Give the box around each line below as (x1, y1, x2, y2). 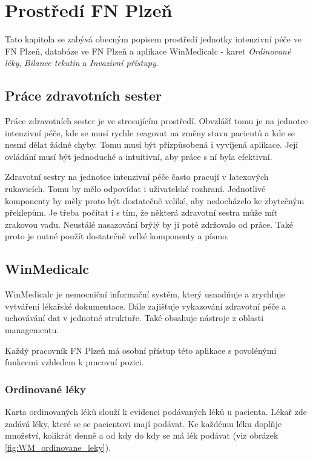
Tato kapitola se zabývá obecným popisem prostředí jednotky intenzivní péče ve (5, 33, 301, 45)
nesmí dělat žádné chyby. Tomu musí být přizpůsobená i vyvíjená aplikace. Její (5, 138, 298, 151)
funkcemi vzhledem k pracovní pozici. (5, 356, 144, 368)
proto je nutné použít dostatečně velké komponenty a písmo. (5, 230, 229, 242)
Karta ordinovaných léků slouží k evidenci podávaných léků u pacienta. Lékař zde (5, 405, 307, 418)
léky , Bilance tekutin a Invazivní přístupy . (5, 56, 159, 69)
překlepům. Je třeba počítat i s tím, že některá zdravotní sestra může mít (5, 206, 278, 219)
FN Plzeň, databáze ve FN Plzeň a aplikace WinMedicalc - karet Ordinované (5, 44, 291, 57)
